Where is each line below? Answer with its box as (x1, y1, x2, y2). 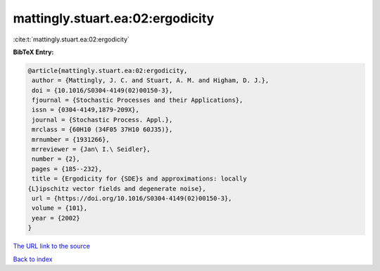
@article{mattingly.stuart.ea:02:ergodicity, (27, 67, 188, 74)
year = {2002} (32, 214, 80, 222)
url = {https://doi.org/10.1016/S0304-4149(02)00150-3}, (32, 194, 232, 202)
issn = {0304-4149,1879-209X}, (32, 106, 140, 114)
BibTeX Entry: (13, 48, 54, 56)
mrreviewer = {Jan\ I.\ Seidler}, (32, 145, 151, 154)
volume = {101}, (32, 204, 88, 212)
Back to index (13, 255, 53, 263)
